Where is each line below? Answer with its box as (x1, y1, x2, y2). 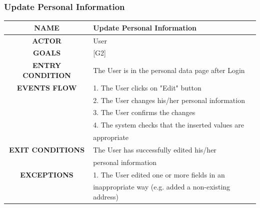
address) (93, 191, 118, 202)
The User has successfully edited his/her (93, 144, 216, 154)
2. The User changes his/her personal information (93, 94, 245, 105)
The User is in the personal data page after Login (93, 65, 245, 75)
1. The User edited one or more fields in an (93, 169, 225, 179)
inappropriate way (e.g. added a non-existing (93, 181, 230, 192)
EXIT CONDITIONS (9, 144, 85, 154)
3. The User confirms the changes (93, 107, 195, 117)
